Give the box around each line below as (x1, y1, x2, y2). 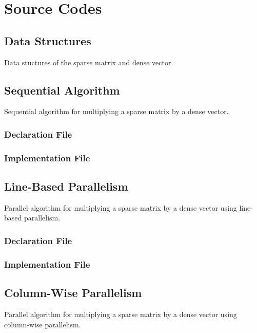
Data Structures (4, 32, 91, 48)
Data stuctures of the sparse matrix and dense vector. (4, 57, 173, 67)
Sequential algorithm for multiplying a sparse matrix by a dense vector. (4, 106, 229, 117)
